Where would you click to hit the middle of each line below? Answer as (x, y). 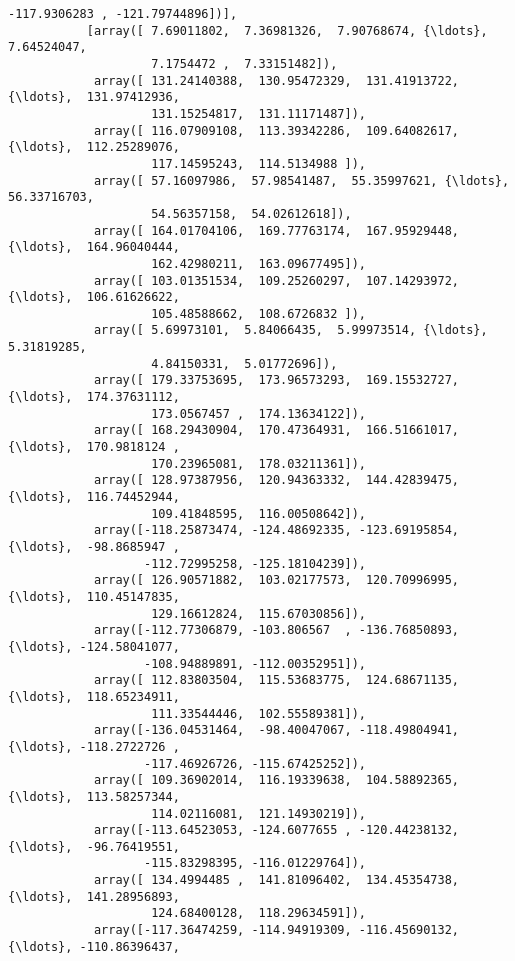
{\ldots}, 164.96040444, (94, 247)
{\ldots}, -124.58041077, (94, 646)
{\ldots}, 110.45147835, (94, 596)
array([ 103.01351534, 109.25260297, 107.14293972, (276, 280)
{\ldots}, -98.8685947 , (94, 547)
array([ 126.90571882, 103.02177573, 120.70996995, (276, 580)
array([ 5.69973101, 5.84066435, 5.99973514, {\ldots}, (290, 330)
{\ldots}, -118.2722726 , (94, 746)
